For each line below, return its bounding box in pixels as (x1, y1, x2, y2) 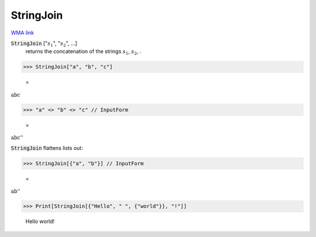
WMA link (11, 29, 35, 36)
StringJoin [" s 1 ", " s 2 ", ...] (11, 40, 77, 48)
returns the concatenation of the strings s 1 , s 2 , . (25, 48, 142, 57)
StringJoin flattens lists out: (11, 144, 83, 151)
